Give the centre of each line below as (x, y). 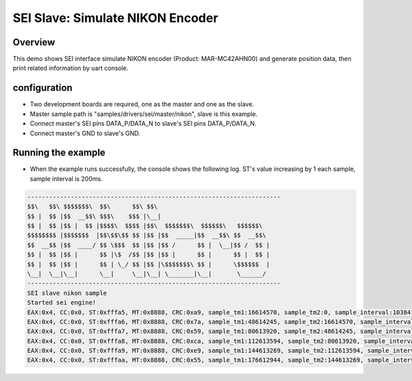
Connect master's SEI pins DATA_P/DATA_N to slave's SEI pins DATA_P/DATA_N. (143, 124)
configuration (43, 88)
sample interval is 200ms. (66, 178)
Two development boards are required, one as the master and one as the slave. (142, 104)
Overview (34, 42)
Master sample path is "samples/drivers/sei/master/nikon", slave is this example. (144, 114)
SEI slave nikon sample (67, 293)
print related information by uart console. (71, 68)
